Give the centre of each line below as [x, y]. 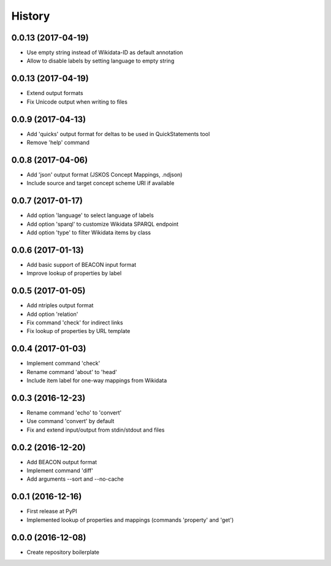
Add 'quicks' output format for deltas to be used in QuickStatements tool [118, 134]
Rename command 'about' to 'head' [72, 372]
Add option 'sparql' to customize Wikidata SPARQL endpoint [103, 224]
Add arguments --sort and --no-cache [75, 479]
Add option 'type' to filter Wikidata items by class [89, 232]
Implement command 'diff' [60, 471]
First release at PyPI [52, 511]
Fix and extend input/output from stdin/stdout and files [96, 430]
